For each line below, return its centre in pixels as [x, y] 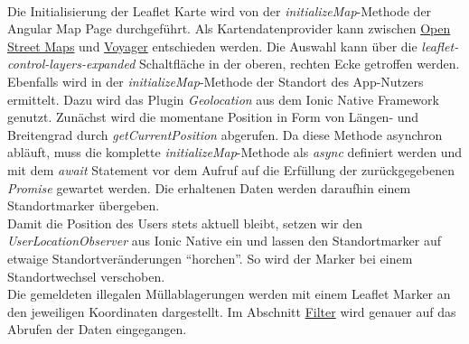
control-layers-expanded [71, 64]
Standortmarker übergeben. [84, 205]
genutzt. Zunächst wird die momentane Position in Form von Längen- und [213, 117]
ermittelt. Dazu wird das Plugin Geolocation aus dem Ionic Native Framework [223, 99]
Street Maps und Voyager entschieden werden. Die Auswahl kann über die [212, 46]
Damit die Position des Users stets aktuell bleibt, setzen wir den [185, 223]
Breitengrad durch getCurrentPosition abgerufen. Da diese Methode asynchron [225, 134]
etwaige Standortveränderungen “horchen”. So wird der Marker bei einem [210, 258]
